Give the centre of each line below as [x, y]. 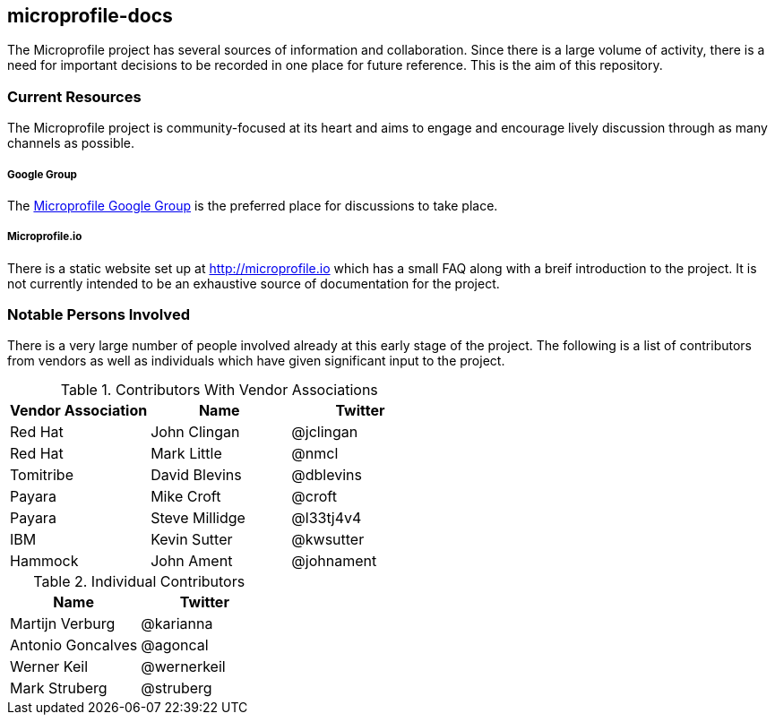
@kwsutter [328, 540]
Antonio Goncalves [74, 645]
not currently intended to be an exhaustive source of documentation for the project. [254, 283]
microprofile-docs [90, 16]
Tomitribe [42, 475]
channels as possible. [71, 143]
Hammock [44, 561]
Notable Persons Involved [99, 315]
